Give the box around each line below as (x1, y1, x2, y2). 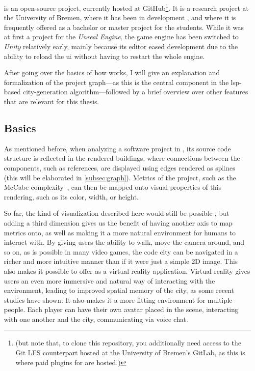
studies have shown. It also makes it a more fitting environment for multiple (4, 294, 232, 305)
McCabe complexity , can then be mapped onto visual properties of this (4, 182, 222, 192)
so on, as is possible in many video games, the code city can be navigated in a (4, 246, 238, 257)
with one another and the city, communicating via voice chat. (4, 314, 188, 324)
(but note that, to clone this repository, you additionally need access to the (15, 338, 241, 348)
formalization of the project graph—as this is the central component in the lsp (4, 77, 239, 87)
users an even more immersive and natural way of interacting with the (4, 275, 215, 285)
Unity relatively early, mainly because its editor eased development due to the (4, 41, 238, 52)
